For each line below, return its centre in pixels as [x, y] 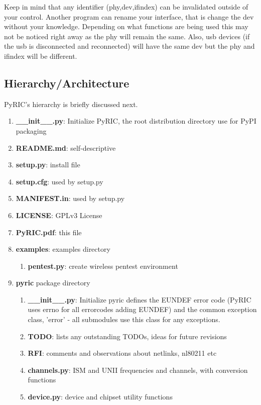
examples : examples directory [63, 249]
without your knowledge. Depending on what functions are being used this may [126, 26]
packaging [31, 130]
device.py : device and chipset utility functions [100, 397]
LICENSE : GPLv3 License [59, 215]
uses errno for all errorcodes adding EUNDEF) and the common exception [142, 309]
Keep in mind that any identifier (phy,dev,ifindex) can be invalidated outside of [126, 7]
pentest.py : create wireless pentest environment [103, 266]
